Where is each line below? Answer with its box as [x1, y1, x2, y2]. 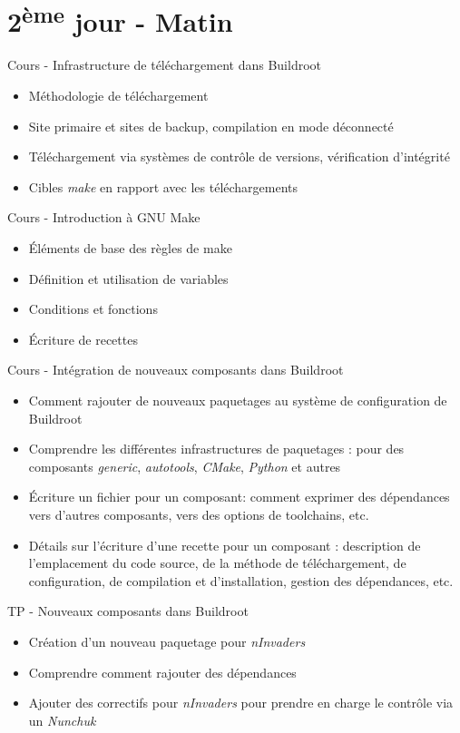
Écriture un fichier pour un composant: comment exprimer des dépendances [28, 487, 450, 506]
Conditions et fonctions [28, 299, 158, 318]
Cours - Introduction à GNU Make [7, 208, 201, 227]
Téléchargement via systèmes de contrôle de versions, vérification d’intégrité [28, 147, 450, 166]
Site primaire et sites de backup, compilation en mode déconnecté [28, 116, 394, 135]
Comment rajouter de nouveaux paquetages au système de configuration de [28, 390, 447, 409]
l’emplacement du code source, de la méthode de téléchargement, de [28, 553, 406, 572]
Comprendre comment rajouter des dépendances [28, 662, 297, 681]
